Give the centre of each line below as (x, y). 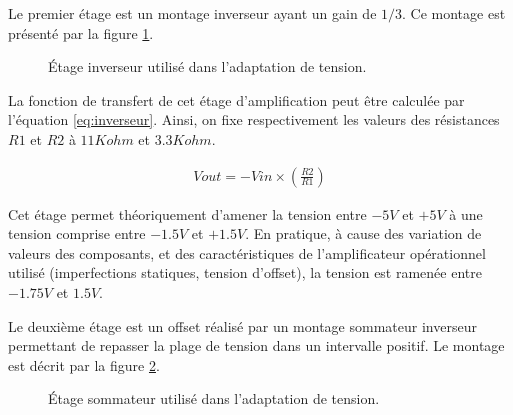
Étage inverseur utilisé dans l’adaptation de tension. (207, 66)
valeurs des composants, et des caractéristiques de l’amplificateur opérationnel (247, 252)
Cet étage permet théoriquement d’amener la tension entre (187, 213)
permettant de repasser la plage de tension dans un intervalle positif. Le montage (256, 345)
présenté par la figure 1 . (81, 32)
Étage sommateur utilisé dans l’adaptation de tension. (214, 398)
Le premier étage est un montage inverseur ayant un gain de (192, 13)
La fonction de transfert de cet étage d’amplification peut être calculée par (236, 99)
